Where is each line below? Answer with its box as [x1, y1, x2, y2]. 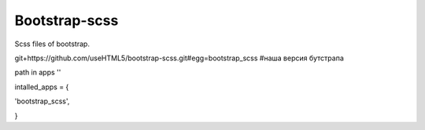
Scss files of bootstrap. [14, 39, 91, 49]
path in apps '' [14, 67, 61, 78]
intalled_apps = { [14, 82, 69, 92]
